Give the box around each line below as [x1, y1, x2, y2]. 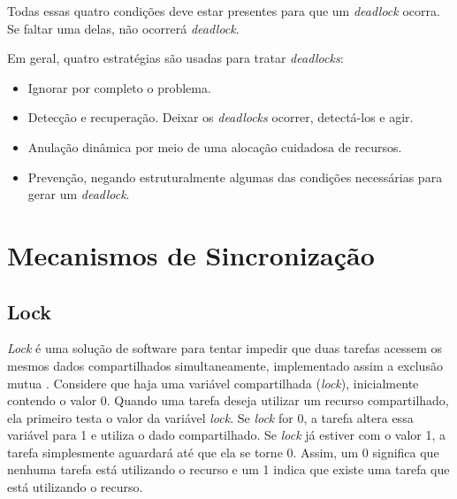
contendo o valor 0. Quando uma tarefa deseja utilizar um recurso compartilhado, [7, 391, 449, 410]
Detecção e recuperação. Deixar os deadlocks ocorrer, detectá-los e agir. [27, 108, 414, 127]
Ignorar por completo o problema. [27, 78, 211, 96]
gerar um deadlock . [27, 185, 130, 203]
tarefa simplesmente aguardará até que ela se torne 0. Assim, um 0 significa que [7, 442, 439, 461]
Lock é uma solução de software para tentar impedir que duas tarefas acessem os [7, 339, 442, 357]
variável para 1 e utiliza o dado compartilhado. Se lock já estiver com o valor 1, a [7, 426, 446, 444]
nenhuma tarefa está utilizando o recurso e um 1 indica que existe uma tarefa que [7, 460, 450, 479]
